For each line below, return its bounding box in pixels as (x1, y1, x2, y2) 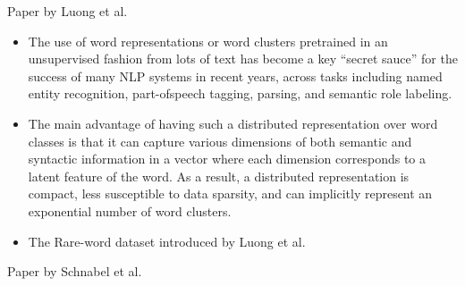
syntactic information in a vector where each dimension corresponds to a (28, 149, 427, 168)
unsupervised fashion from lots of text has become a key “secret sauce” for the (28, 49, 458, 68)
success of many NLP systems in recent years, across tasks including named (28, 66, 443, 85)
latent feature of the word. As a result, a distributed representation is (28, 166, 410, 185)
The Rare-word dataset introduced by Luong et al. (28, 231, 306, 250)
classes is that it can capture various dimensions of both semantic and (28, 131, 412, 150)
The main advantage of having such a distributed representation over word (28, 114, 438, 132)
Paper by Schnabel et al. (7, 262, 142, 281)
